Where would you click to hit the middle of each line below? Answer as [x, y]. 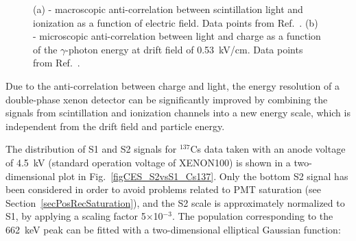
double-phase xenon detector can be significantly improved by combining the [167, 99]
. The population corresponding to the [252, 216]
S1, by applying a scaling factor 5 [76, 216]
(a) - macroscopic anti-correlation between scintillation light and [168, 9]
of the [45, 49]
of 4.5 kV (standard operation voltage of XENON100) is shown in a [148, 162]
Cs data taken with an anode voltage [268, 149]
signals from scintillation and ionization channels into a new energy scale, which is [178, 113]
